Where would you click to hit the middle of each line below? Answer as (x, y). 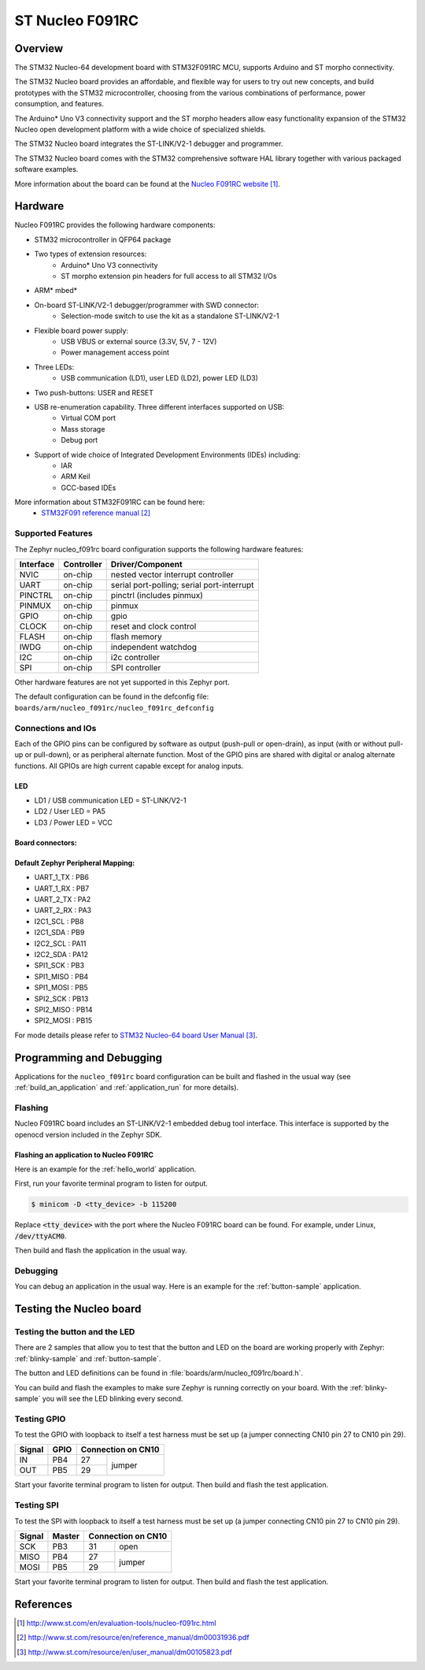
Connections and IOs (55, 728)
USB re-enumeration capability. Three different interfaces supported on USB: (159, 406)
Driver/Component (146, 564)
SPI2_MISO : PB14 (63, 1009)
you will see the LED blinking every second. (113, 1398)
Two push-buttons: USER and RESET (94, 392)
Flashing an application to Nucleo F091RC (84, 1155)
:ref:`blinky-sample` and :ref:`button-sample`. (88, 1358)
